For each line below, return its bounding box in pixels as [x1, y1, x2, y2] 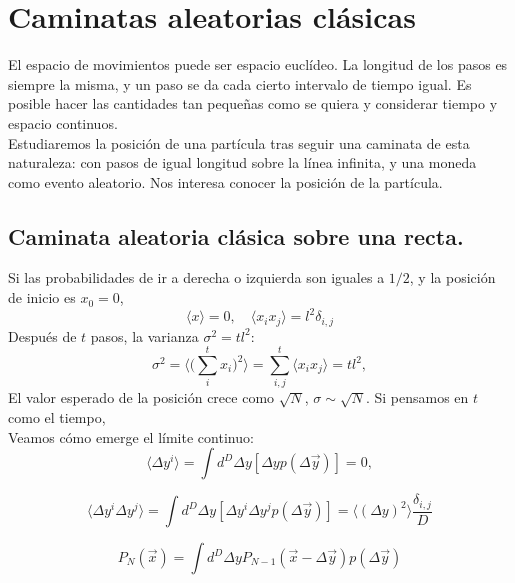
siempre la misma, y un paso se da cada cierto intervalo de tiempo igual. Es [8, 73, 472, 94]
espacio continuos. [8, 112, 118, 133]
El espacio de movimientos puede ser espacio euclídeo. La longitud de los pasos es [8, 54, 508, 75]
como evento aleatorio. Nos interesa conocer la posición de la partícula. [8, 171, 443, 192]
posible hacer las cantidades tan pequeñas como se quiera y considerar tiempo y [8, 93, 498, 114]
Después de [8, 325, 77, 346]
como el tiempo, [8, 406, 106, 427]
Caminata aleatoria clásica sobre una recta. [8, 220, 464, 251]
